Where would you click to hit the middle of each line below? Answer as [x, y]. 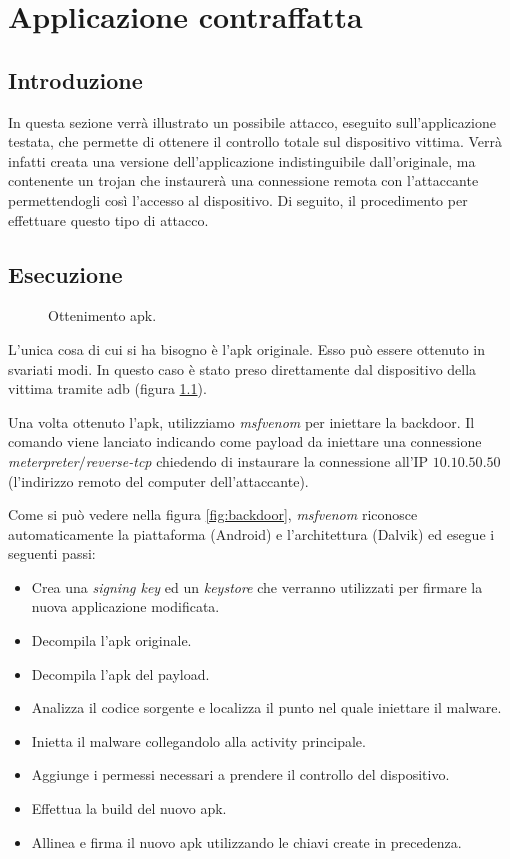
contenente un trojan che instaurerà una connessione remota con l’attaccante [243, 180]
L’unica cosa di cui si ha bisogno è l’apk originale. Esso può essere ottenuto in [246, 348]
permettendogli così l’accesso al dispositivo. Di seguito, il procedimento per [238, 199]
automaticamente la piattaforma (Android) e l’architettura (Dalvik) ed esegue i [251, 533]
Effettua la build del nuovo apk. [129, 808]
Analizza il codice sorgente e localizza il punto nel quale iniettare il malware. [266, 707]
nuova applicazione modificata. [125, 606]
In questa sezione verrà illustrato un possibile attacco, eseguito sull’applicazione [252, 121]
